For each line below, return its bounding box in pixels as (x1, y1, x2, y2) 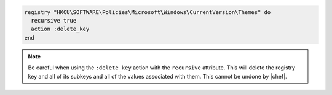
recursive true (31, 17, 77, 24)
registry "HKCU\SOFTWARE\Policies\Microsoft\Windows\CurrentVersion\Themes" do (24, 9, 271, 15)
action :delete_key (31, 26, 90, 33)
